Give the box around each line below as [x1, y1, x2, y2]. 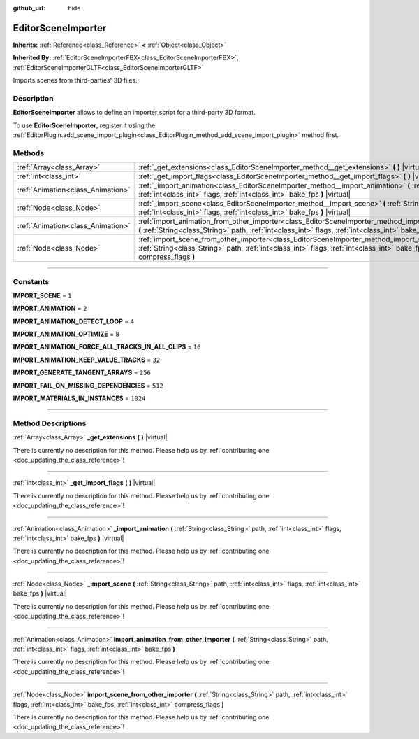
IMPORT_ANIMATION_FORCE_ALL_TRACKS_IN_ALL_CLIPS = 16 [13, 343, 201, 351]
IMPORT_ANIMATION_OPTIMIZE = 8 [13, 330, 120, 339]
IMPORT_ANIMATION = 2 [13, 304, 87, 313]
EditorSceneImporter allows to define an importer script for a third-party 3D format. [13, 108, 256, 117]
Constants [13, 276, 50, 286]
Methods [13, 148, 45, 157]
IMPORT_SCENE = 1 [13, 291, 73, 300]
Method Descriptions [13, 418, 87, 428]
